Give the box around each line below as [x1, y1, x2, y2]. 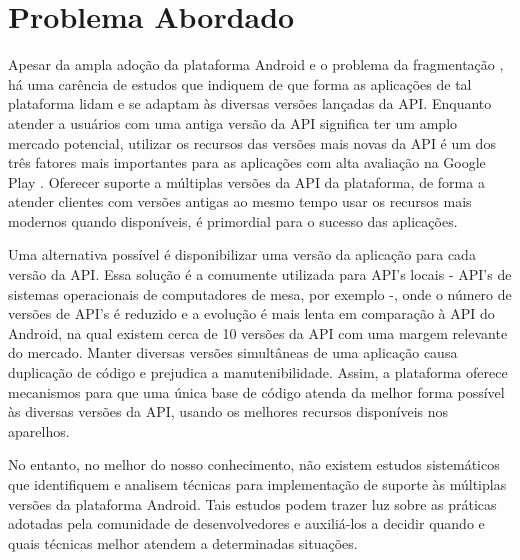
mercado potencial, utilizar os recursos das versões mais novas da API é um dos [8, 132, 496, 153]
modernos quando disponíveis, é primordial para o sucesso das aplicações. [8, 210, 458, 231]
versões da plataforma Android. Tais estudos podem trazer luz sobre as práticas [8, 493, 497, 514]
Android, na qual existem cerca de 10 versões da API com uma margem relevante [8, 322, 508, 343]
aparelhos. [8, 420, 70, 441]
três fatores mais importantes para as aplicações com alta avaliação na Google [8, 152, 486, 173]
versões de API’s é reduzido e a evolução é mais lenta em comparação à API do [8, 303, 495, 324]
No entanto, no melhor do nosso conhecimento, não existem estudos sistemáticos [8, 454, 500, 475]
